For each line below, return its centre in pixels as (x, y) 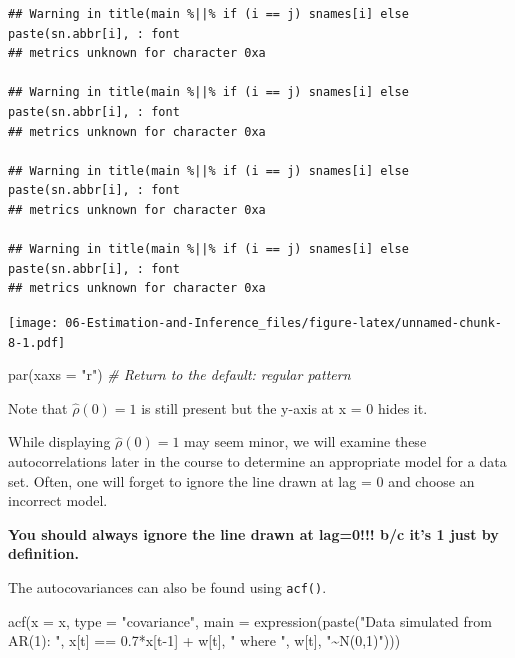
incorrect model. (58, 500)
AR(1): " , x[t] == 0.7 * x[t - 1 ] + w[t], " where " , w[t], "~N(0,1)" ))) (204, 640)
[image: (33, 322)
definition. (43, 553)
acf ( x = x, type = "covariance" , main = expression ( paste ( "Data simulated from (250, 620)
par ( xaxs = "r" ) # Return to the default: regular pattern (179, 374)
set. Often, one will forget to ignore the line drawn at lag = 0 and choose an (241, 480)
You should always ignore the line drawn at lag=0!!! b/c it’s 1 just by (253, 533)
